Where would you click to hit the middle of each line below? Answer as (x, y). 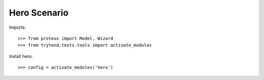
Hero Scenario (39, 13)
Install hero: (21, 56)
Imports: (18, 27)
